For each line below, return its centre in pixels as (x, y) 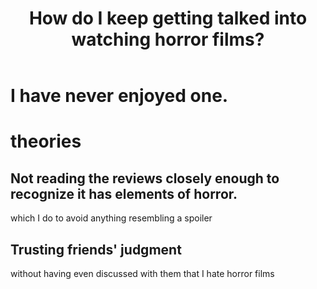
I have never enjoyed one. (119, 96)
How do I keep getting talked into (168, 18)
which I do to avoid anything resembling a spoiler (111, 218)
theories (46, 141)
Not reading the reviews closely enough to (145, 178)
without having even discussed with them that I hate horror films (142, 273)
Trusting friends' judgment (96, 249)
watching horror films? (168, 39)
